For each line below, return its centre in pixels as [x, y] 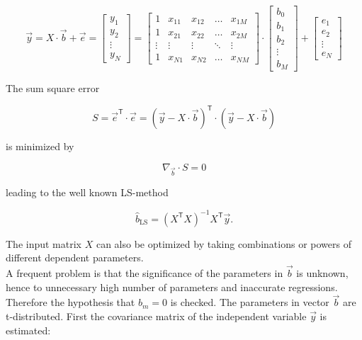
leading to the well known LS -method [87, 192]
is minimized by [40, 146]
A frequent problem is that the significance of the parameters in [145, 272]
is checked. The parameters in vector [250, 302]
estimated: [28, 330]
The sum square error [53, 87]
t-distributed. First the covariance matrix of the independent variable [156, 316]
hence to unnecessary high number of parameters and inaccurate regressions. [172, 287]
